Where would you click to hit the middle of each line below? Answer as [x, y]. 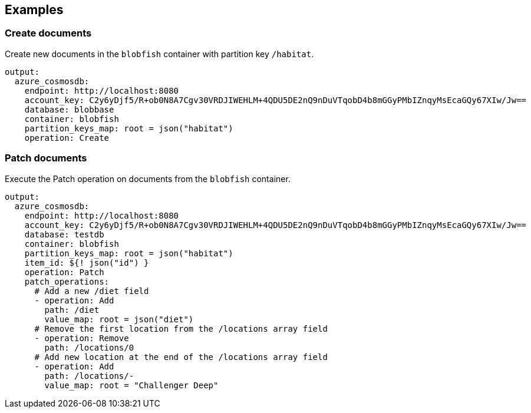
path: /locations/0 [89, 347]
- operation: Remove [82, 338]
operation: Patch [64, 272]
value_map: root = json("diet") [119, 319]
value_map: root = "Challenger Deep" [131, 385]
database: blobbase [69, 109]
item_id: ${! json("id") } [87, 262]
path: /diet [72, 310]
